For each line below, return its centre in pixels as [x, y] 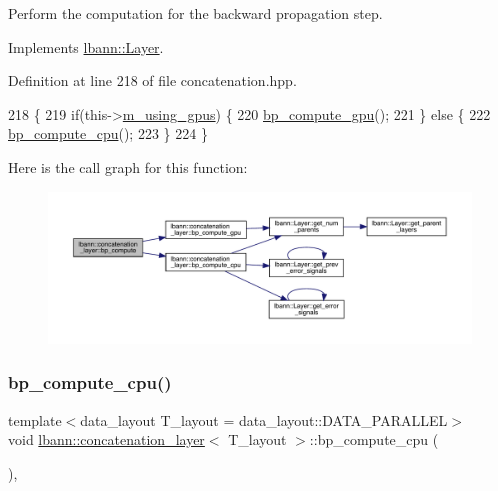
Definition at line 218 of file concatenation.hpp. [152, 80]
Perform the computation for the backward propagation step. [195, 13]
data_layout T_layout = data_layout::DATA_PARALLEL [264, 419]
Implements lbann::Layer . [86, 46]
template [35, 419]
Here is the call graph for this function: [128, 166]
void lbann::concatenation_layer [106, 439]
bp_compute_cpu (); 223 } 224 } [108, 133]
